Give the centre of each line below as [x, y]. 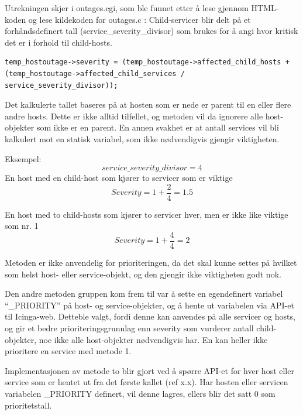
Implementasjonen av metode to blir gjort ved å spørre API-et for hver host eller [149, 370]
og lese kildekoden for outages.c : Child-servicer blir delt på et [140, 19]
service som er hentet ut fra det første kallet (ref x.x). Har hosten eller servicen [147, 382]
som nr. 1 [22, 226]
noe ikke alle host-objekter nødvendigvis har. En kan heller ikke [153, 339]
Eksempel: [23, 158]
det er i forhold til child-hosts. [58, 42]
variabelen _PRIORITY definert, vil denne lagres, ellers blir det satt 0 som [140, 393]
